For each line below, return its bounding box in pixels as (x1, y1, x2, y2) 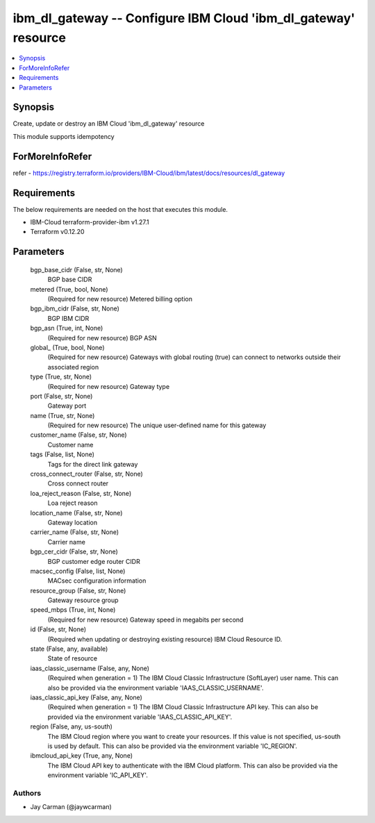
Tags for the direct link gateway (47, 460, 138, 468)
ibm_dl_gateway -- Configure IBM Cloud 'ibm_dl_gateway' (12, 10, 356, 26)
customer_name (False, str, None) (30, 431, 128, 439)
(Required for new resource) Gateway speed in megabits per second (47, 615, 244, 624)
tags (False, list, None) (30, 450, 95, 458)
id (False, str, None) (30, 625, 87, 633)
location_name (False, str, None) (30, 508, 123, 517)
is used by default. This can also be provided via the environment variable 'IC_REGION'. (47, 742, 298, 750)
